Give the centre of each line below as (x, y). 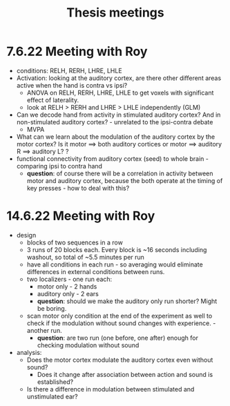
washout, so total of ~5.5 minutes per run (85, 257)
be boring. (52, 308)
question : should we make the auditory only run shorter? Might (127, 301)
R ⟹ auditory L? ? (42, 151)
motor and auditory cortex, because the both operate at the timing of (125, 180)
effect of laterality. (53, 100)
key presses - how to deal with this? (78, 188)
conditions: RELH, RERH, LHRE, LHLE (69, 70)
